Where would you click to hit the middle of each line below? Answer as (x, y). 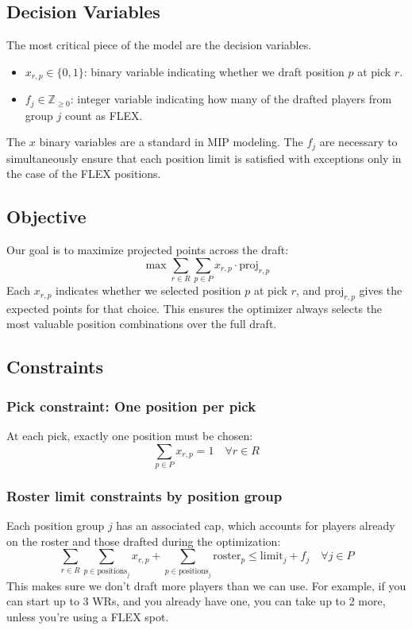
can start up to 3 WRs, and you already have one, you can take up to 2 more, (196, 601)
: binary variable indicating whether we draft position (214, 71)
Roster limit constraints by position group (144, 495)
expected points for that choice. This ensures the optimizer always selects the (194, 308)
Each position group (56, 526)
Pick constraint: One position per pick (131, 406)
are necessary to (358, 142)
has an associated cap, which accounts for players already (256, 526)
